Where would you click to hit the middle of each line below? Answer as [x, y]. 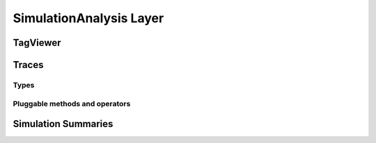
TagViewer [37, 43]
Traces [28, 65]
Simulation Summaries [63, 124]
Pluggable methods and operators [72, 103]
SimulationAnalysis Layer [88, 18]
